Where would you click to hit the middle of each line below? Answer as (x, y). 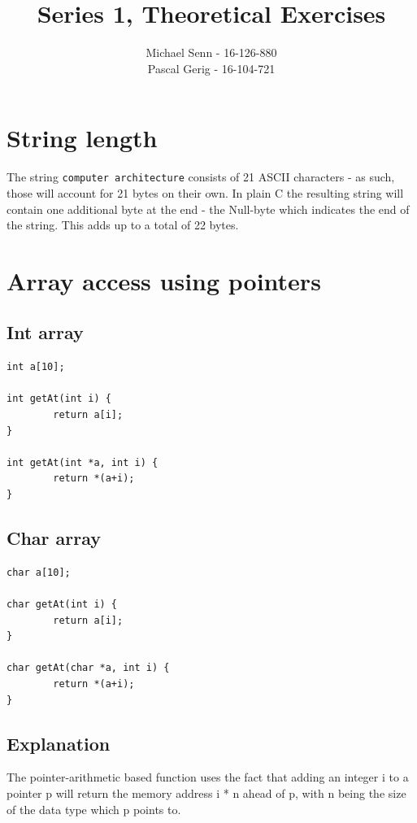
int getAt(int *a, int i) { (83, 462)
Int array (45, 332)
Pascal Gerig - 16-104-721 (211, 68)
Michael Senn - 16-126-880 (211, 52)
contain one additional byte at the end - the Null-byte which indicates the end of (208, 209)
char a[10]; (39, 572)
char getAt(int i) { (62, 604)
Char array (54, 538)
